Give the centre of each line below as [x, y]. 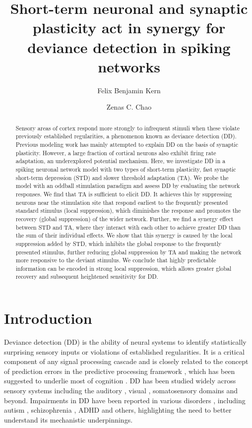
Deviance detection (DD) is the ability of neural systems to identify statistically [125, 342]
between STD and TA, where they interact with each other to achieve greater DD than [128, 227]
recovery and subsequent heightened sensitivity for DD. [87, 276]
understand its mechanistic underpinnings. [68, 419]
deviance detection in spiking [129, 47]
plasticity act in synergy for [129, 28]
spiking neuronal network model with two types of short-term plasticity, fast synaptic [126, 169]
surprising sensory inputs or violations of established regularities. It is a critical [124, 351]
